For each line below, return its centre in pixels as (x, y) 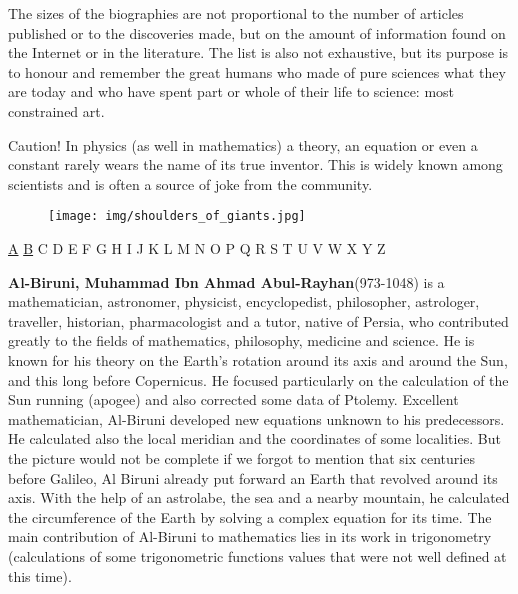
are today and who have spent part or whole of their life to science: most (231, 91)
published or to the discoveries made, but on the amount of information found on (257, 32)
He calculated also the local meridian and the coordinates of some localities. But (254, 438)
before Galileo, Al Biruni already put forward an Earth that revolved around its (253, 477)
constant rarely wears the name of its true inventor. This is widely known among (255, 164)
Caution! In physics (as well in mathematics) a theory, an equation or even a (243, 144)
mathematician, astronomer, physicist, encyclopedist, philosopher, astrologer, (244, 301)
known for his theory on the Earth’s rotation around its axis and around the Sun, (258, 359)
